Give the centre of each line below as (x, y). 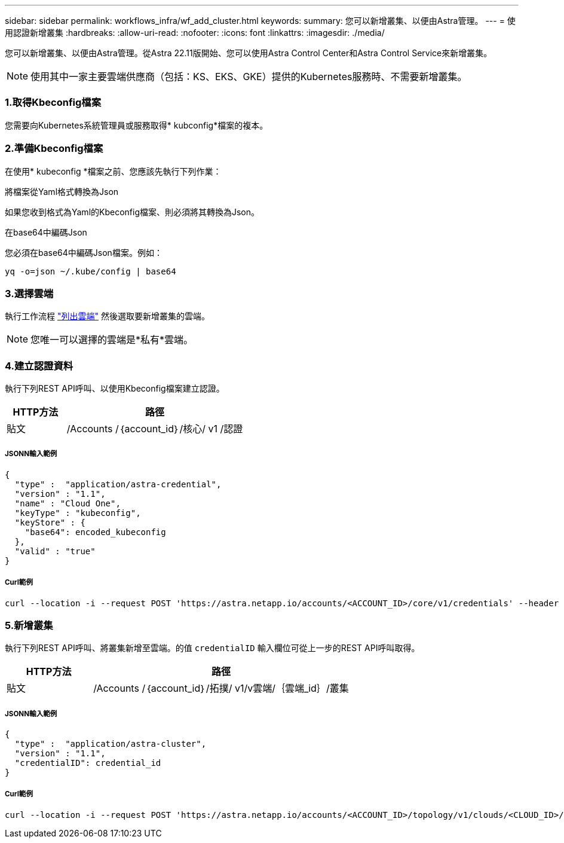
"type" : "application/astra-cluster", (111, 744)
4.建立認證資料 (39, 366)
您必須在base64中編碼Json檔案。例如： (84, 252)
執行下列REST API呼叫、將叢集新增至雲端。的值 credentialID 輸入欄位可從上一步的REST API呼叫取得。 (212, 648)
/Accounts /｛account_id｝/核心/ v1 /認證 (155, 429)
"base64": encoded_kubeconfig (95, 532)
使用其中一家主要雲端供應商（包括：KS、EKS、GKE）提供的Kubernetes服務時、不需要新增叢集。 (249, 77)
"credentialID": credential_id (88, 763)
